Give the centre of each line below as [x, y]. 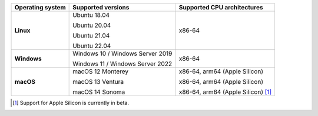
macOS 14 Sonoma [99, 92]
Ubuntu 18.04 [91, 15]
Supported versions [101, 7]
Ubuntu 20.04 [92, 25]
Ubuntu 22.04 [92, 46]
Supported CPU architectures [221, 7]
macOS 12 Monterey [101, 71]
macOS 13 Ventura [98, 82]
